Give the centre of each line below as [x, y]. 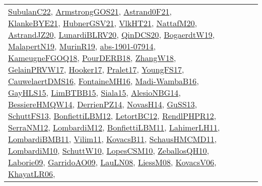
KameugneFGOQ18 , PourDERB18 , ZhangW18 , [92, 58]
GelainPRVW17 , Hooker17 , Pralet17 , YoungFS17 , [96, 69]
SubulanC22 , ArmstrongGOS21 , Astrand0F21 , [90, 11]
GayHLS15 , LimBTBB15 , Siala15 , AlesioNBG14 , [94, 92]
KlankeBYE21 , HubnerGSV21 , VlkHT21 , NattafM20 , [103, 23]
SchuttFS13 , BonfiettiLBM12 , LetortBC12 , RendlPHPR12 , [112, 116]
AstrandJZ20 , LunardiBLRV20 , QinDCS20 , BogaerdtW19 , [111, 35]
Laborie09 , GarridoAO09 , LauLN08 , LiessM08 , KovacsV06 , [112, 162]
